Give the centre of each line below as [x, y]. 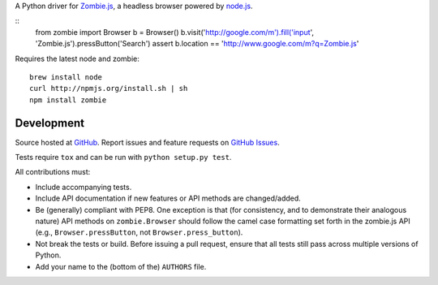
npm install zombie [68, 100]
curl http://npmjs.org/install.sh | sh [109, 89]
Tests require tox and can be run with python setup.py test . [123, 158]
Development [50, 123]
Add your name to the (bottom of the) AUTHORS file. [121, 266]
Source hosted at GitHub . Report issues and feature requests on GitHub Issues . [147, 142]
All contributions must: [53, 172]
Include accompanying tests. [84, 187]
